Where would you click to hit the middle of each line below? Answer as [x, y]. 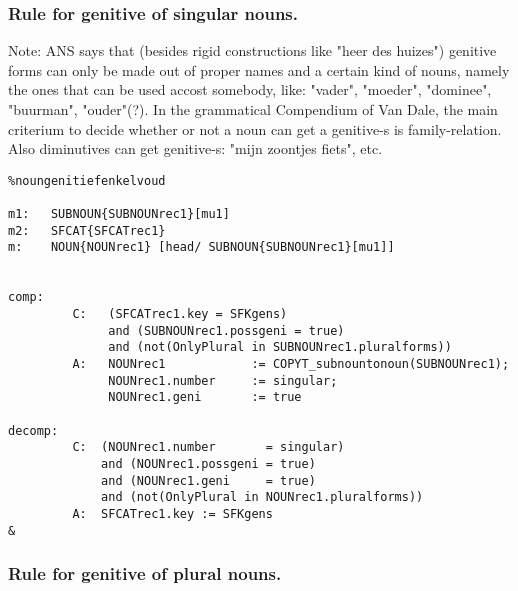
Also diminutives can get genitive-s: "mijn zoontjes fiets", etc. [195, 148]
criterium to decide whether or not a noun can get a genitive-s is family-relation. [255, 128]
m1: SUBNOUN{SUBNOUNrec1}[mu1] [119, 214]
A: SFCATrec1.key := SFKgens [172, 513]
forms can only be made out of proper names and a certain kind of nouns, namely [259, 69]
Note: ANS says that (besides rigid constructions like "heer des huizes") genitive [252, 50]
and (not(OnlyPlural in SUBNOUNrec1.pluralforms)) [280, 347]
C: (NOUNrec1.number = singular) [208, 447]
